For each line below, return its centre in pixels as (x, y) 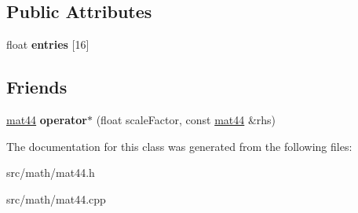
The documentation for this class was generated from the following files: (179, 146)
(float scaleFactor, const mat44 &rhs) (186, 119)
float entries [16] (48, 44)
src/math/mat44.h (51, 173)
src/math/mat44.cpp (56, 198)
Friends (37, 87)
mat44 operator (47, 119)
